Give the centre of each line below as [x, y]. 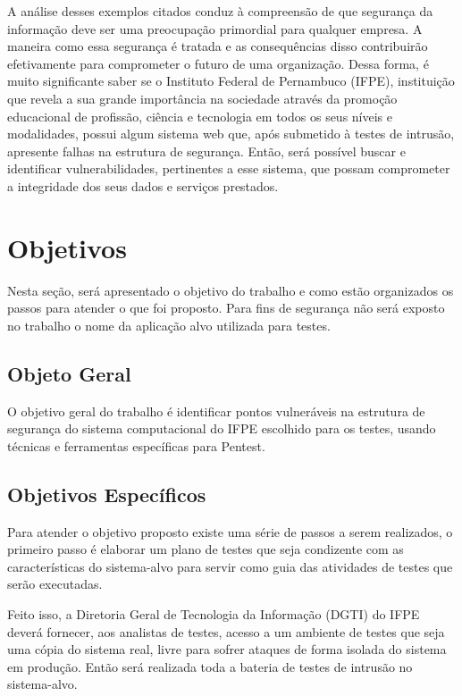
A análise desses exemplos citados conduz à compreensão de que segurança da [220, 11]
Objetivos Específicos [107, 494]
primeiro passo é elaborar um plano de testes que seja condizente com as [206, 549]
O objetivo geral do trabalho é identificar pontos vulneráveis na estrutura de [216, 411]
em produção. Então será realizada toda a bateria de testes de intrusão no [210, 666]
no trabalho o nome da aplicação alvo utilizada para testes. [169, 325]
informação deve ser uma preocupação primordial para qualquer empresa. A [215, 28]
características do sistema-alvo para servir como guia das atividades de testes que [230, 566]
